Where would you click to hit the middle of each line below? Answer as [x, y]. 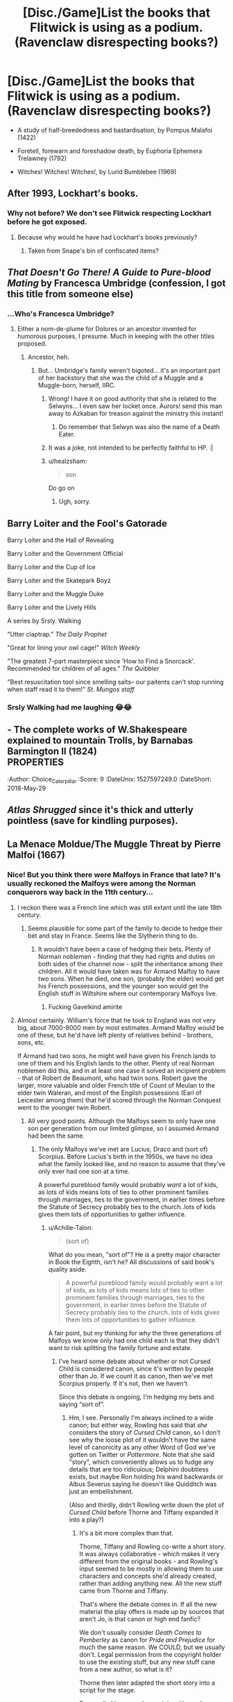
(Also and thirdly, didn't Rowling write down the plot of [146, 1505]
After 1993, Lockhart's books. [73, 193]
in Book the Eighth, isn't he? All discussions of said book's [131, 1262]
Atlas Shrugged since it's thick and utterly [101, 810]
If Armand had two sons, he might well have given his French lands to [116, 1056]
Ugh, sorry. [75, 502]
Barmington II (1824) [52, 751]
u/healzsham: [68, 461]
